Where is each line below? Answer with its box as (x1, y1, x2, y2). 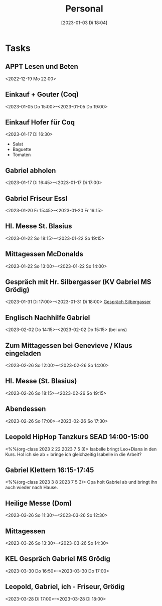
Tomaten (12, 151, 31, 158)
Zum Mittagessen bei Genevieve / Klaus (5, 341, 132, 350)
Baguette (12, 146, 32, 153)
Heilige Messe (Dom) (5, 499, 72, 507)
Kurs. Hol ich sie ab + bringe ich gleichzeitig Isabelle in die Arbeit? (5, 451, 142, 457)
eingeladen (5, 349, 41, 358)
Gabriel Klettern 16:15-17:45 (5, 466, 94, 474)
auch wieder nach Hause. (5, 485, 58, 491)
